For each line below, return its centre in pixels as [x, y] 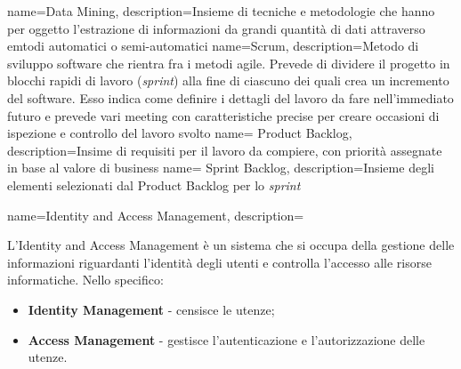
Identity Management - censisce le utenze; [151, 309]
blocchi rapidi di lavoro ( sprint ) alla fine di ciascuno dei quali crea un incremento [228, 80]
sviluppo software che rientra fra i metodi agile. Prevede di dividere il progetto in [229, 63]
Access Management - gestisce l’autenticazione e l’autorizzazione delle [226, 339]
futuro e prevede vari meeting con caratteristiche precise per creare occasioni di [223, 115]
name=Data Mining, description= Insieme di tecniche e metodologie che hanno [221, 11]
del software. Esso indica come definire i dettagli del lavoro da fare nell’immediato [230, 97]
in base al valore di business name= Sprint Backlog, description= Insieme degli [221, 168]
